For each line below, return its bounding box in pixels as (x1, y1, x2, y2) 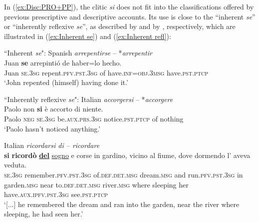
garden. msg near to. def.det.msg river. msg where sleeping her (4, 179, 189, 189)
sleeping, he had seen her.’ (4, 208, 83, 219)
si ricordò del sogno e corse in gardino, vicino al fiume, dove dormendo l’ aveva (4, 149, 251, 160)
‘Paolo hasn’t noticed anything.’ (4, 123, 101, 133)
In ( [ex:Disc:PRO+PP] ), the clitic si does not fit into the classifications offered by (4, 1, 254, 11)
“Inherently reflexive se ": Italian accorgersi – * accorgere (4, 93, 173, 104)
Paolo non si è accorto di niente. (4, 103, 103, 114)
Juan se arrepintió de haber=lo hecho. (4, 57, 122, 67)
